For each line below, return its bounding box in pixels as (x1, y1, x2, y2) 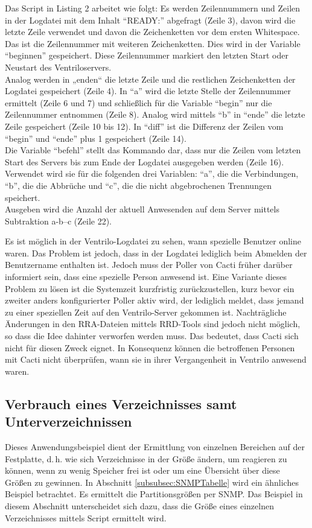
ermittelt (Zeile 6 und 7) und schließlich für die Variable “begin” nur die (5, 96, 272, 109)
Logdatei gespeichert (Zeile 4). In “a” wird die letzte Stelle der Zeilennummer (5, 84, 291, 97)
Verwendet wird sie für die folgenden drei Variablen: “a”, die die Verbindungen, (5, 167, 299, 180)
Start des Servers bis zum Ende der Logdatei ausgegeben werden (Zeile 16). (5, 155, 284, 168)
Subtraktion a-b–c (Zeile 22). (5, 214, 112, 227)
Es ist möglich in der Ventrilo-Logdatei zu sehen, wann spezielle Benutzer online (5, 235, 301, 247)
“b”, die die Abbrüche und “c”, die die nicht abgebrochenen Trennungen (5, 179, 272, 191)
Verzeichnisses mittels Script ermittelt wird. (5, 511, 167, 524)
